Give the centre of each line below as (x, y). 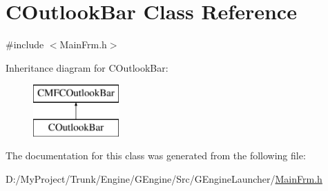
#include (25, 44)
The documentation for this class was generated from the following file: (156, 155)
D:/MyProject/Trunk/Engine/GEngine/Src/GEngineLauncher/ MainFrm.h (164, 179)
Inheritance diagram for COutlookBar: (87, 67)
